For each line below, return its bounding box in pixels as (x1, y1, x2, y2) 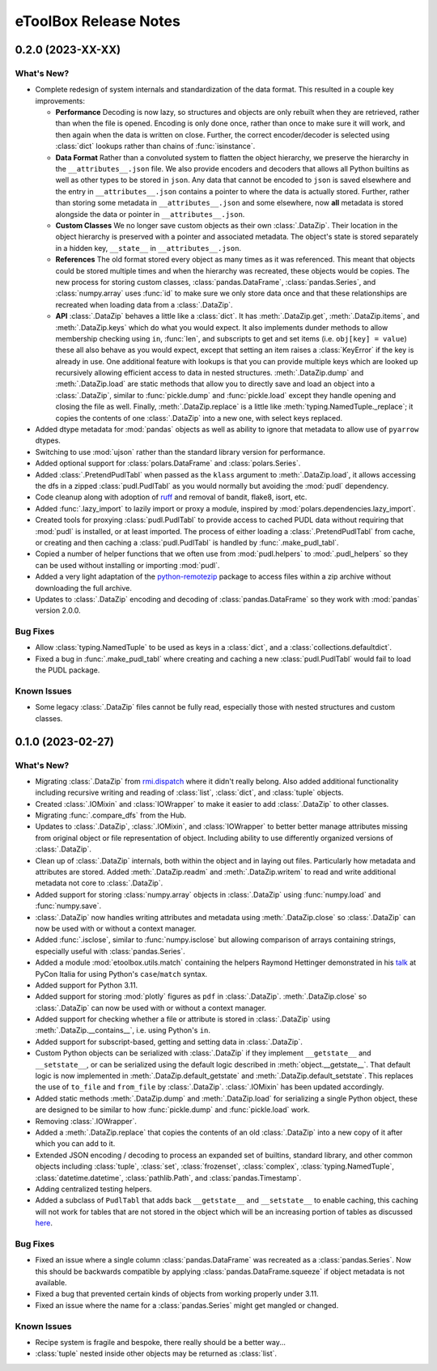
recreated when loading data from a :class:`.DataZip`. (55, 299, 234, 309)
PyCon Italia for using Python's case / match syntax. (35, 969, 208, 978)
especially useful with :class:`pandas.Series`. (35, 946, 185, 956)
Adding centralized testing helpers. (35, 1184, 153, 1194)
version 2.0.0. (35, 605, 81, 615)
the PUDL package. (35, 665, 100, 675)
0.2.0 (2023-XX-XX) (15, 43, 121, 57)
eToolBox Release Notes (15, 12, 181, 30)
